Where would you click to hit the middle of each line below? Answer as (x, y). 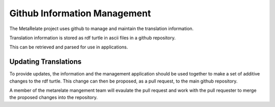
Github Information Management (80, 13)
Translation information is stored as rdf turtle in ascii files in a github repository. (92, 38)
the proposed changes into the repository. (53, 97)
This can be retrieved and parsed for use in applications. (69, 47)
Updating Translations (45, 62)
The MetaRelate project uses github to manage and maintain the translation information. (101, 29)
